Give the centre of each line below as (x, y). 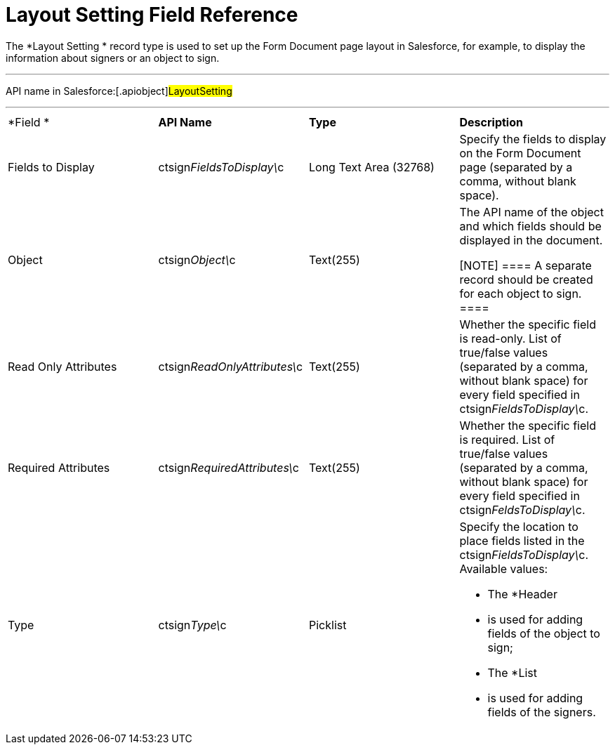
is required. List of (507, 439)
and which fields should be (530, 226)
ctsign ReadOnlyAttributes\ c (231, 366)
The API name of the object (531, 212)
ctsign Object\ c (197, 259)
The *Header (522, 594)
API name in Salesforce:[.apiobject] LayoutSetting (119, 91)
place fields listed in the (522, 540)
